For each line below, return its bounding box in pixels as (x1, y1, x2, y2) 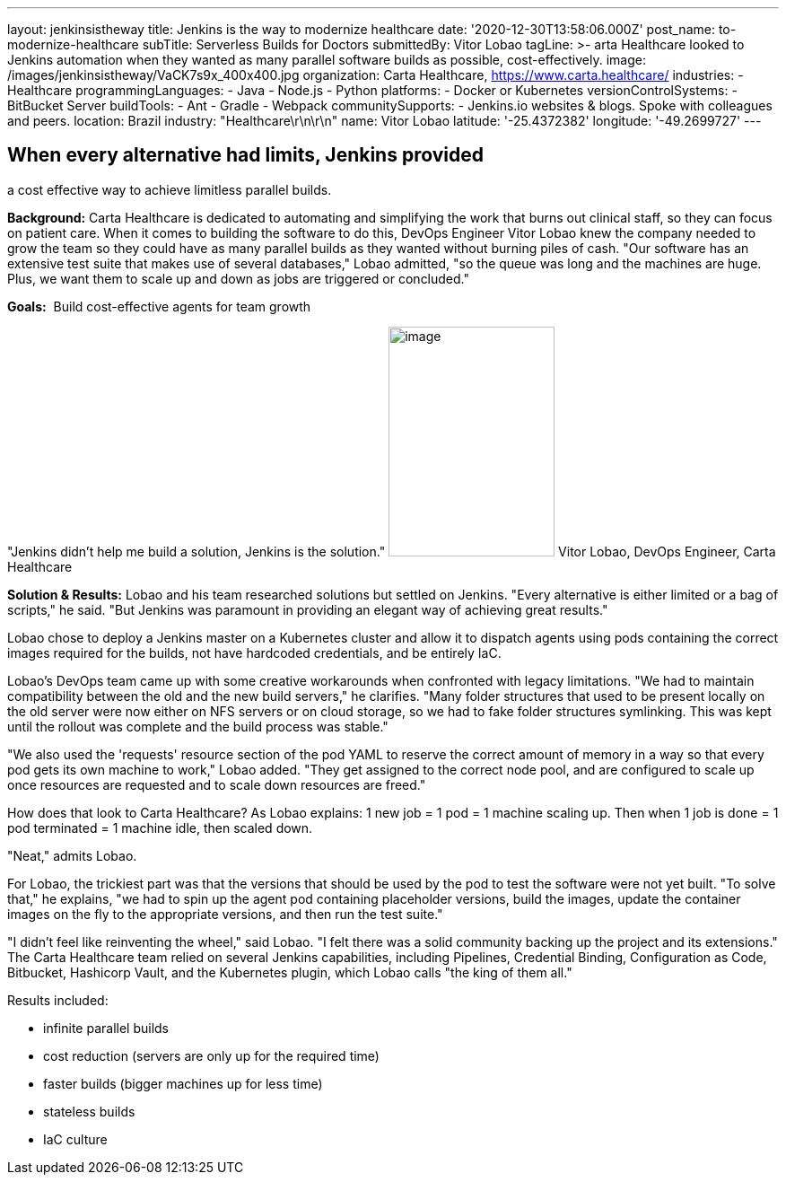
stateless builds (43, 1103, 135, 1119)
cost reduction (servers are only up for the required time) (43, 1047, 380, 1064)
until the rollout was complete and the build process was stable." (7, 718, 389, 734)
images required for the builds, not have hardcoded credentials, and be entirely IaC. (7, 644, 502, 661)
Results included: (7, 992, 109, 1008)
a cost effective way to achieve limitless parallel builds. (7, 181, 332, 197)
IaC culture (43, 1131, 108, 1147)
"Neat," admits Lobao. (7, 847, 137, 863)
